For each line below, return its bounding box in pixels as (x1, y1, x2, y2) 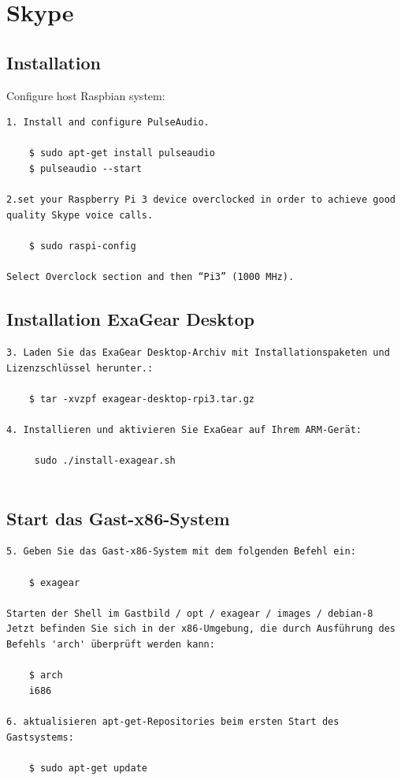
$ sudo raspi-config (28, 240, 136, 252)
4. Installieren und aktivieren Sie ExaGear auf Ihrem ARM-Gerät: (6, 424, 362, 435)
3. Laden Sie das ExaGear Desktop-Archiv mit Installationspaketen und (6, 346, 390, 358)
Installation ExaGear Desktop (6, 307, 254, 331)
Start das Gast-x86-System (6, 506, 230, 530)
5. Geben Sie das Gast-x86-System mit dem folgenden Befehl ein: (6, 546, 356, 558)
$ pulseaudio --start (28, 162, 142, 174)
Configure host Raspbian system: (6, 87, 165, 103)
